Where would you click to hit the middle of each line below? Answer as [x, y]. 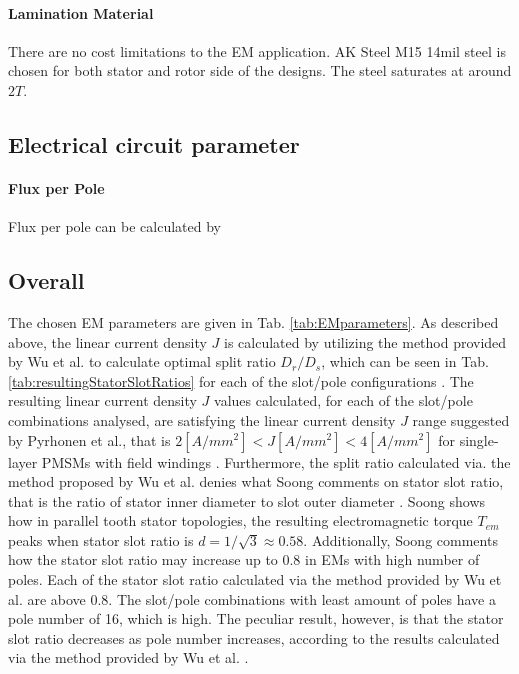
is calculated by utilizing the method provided [365, 341]
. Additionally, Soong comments [400, 539]
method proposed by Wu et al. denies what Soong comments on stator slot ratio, [256, 481]
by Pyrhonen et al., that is [89, 439]
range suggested [461, 419]
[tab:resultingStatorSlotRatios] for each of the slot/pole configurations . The [241, 380]
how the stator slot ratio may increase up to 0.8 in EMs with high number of [244, 559]
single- [479, 439]
